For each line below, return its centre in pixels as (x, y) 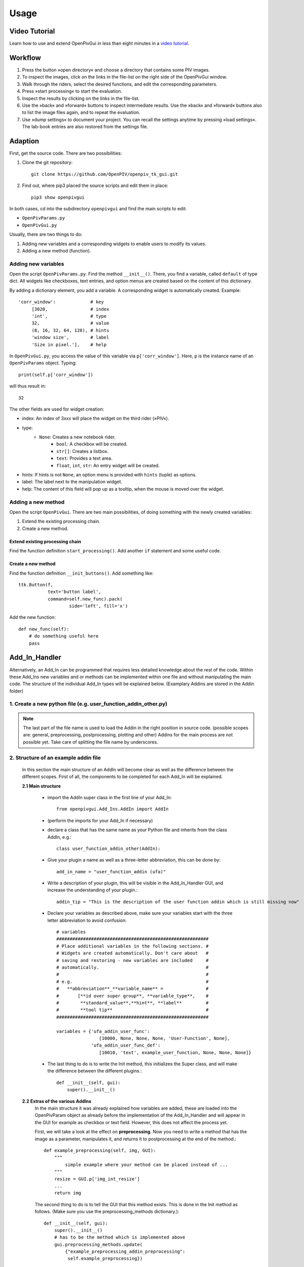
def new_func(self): (44, 629)
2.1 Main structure (41, 786)
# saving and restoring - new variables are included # (132, 960)
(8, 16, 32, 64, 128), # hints (70, 330)
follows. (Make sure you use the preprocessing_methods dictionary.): (107, 1212)
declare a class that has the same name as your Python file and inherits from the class (137, 830)
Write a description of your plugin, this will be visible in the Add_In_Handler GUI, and (135, 883)
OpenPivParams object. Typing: (43, 363)
